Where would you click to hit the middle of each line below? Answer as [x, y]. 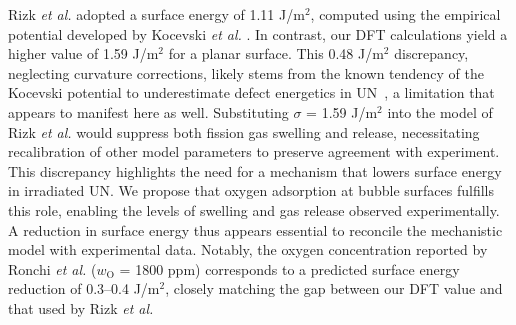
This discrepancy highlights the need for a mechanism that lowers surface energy [255, 170]
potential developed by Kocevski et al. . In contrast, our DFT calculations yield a [258, 33]
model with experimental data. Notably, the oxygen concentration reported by [248, 249]
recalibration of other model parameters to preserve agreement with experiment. [254, 151]
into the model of [440, 111]
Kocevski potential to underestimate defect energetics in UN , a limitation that [251, 92]
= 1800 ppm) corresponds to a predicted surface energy [289, 268]
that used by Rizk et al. [81, 307]
